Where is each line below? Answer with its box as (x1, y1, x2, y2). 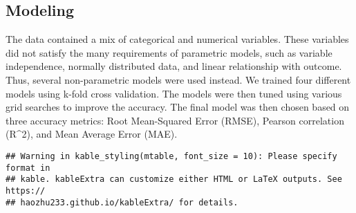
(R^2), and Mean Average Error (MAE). (6, 127, 178, 141)
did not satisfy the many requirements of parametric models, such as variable (6, 45, 332, 59)
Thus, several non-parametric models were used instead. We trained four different (6, 72, 351, 86)
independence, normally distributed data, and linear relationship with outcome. (6, 59, 342, 73)
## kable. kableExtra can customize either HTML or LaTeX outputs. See (6, 174, 342, 185)
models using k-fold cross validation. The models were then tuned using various (6, 86, 342, 100)
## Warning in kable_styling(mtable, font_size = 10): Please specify (6, 151, 337, 161)
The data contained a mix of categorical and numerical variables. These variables (6, 32, 349, 46)
